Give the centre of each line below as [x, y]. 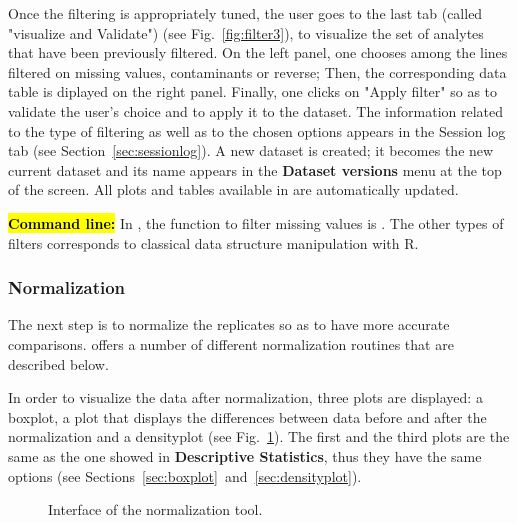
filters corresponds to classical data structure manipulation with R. [213, 242]
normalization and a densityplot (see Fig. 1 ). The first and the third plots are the [259, 436]
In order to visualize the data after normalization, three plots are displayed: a [245, 397]
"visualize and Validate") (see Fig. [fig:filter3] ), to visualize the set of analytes [246, 32]
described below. [58, 363]
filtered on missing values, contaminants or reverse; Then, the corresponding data [257, 71]
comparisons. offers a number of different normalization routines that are [231, 343]
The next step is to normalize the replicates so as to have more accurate [229, 324]
